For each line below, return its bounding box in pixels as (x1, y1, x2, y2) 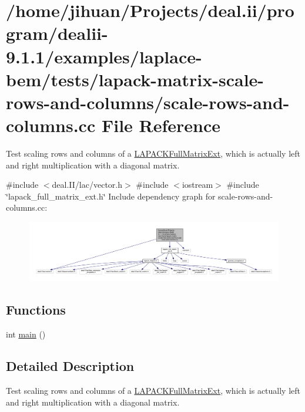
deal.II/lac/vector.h (52, 178, 122, 191)
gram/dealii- (6, 21, 108, 45)
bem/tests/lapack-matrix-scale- (6, 67, 264, 91)
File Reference (101, 113, 221, 137)
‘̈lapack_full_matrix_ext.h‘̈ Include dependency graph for (6, 190, 216, 202)
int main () (6, 328, 46, 340)
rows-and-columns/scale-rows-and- (6, 90, 290, 114)
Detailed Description (6, 357, 135, 375)
